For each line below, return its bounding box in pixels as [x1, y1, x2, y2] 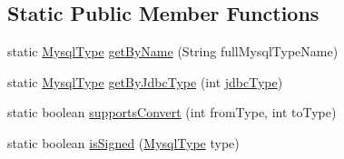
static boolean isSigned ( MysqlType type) [7, 133, 240, 152]
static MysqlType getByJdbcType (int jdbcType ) [7, 72, 283, 91]
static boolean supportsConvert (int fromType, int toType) [7, 103, 337, 122]
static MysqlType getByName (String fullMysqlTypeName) [7, 42, 339, 61]
